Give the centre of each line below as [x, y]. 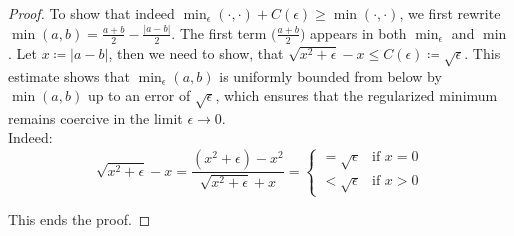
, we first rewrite [450, 13]
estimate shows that [69, 75]
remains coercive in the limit [95, 117]
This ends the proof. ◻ [79, 219]
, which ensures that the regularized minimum [356, 95]
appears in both [358, 32]
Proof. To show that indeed [91, 13]
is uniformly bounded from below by [330, 75]
